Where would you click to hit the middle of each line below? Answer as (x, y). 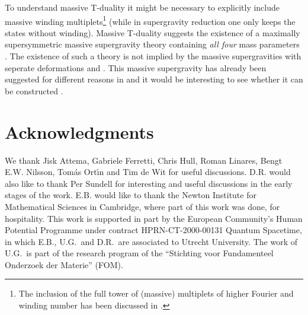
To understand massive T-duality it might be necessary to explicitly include (142, 7)
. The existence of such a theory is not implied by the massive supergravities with (153, 56)
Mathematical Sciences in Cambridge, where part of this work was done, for (142, 206)
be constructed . (34, 90)
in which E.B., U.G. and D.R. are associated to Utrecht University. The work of (151, 241)
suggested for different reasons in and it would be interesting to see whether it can (154, 79)
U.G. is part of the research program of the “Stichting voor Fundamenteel (139, 253)
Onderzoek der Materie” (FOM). (64, 264)
